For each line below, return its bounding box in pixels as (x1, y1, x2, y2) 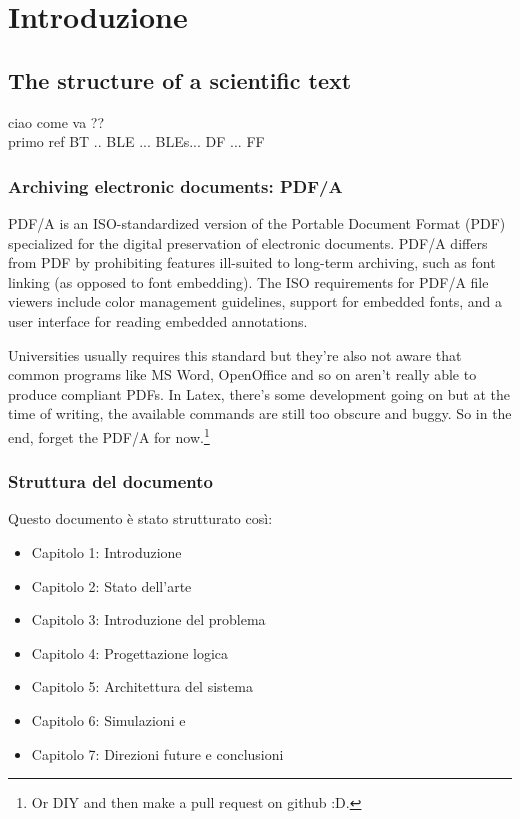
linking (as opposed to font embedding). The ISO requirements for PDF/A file (8, 271, 489, 292)
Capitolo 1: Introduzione (31, 541, 182, 562)
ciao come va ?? (8, 111, 105, 132)
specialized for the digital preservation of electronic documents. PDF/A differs (8, 232, 488, 253)
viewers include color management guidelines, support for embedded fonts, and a (8, 291, 502, 312)
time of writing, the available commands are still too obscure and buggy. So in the (8, 403, 512, 424)
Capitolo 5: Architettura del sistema (31, 676, 253, 697)
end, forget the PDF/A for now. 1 (8, 423, 210, 447)
